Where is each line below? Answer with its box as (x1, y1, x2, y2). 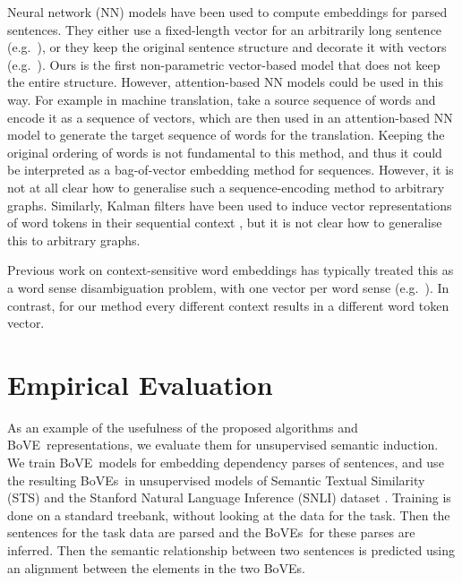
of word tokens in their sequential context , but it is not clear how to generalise (7, 213, 442, 232)
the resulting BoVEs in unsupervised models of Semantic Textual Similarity (7, 470, 425, 489)
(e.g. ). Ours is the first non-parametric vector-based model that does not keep (7, 55, 441, 73)
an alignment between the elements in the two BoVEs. (7, 558, 305, 577)
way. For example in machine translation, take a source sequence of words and (7, 90, 436, 108)
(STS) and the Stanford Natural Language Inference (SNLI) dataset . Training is (7, 488, 451, 507)
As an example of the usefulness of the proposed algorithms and (7, 417, 358, 436)
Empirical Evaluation (7, 365, 273, 402)
